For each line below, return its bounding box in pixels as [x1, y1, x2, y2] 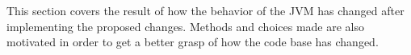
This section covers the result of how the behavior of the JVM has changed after [6, 2, 405, 18]
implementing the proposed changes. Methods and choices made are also [6, 18, 364, 34]
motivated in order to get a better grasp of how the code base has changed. [6, 33, 379, 50]
